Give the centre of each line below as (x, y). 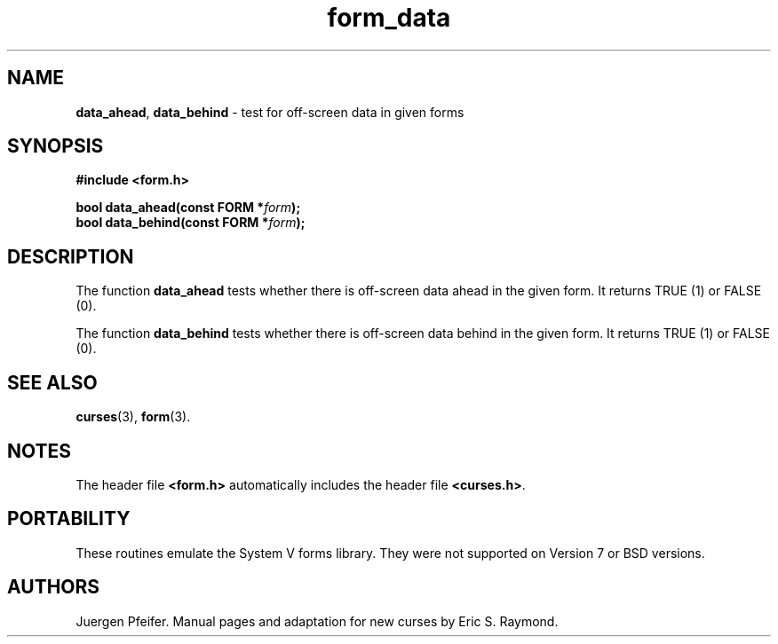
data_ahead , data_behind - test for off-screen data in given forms (270, 112)
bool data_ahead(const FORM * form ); (188, 208)
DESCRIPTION (71, 256)
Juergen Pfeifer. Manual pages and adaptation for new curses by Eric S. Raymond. (317, 621)
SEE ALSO (52, 382)
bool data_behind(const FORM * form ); (191, 223)
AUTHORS (54, 587)
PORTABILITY (69, 519)
